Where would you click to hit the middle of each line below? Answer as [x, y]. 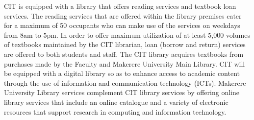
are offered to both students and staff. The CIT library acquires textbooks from [124, 54]
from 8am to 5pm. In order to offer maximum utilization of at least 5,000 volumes [127, 35]
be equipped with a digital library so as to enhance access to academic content [122, 73]
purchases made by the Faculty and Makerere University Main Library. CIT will [125, 63]
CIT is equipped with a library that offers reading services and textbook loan [120, 6]
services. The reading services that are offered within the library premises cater [123, 15]
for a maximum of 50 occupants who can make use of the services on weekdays [122, 25]
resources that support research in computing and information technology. [115, 111]
